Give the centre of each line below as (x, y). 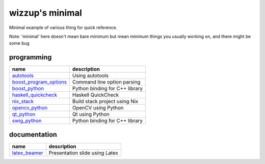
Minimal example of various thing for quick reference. (63, 27)
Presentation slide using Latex (83, 153)
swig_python (27, 121)
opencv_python (30, 108)
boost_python (28, 88)
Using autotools (90, 76)
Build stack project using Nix (105, 102)
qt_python (24, 114)
